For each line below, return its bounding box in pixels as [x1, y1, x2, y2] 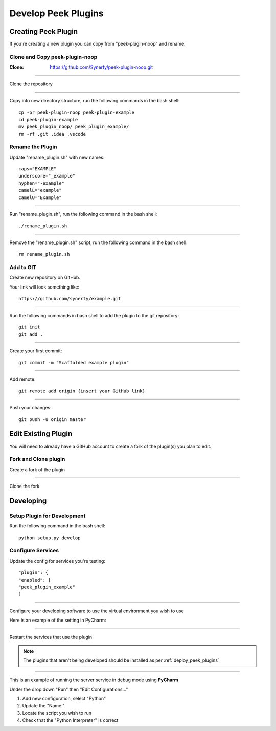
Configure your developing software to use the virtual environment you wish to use [9, 608, 184, 614]
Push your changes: [9, 405, 52, 411]
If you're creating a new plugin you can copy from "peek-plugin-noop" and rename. [9, 41, 186, 47]
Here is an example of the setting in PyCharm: [9, 617, 107, 624]
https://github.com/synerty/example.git [18, 296, 121, 302]
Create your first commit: [9, 348, 62, 354]
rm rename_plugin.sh [18, 251, 70, 257]
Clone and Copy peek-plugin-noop [9, 53, 98, 60]
